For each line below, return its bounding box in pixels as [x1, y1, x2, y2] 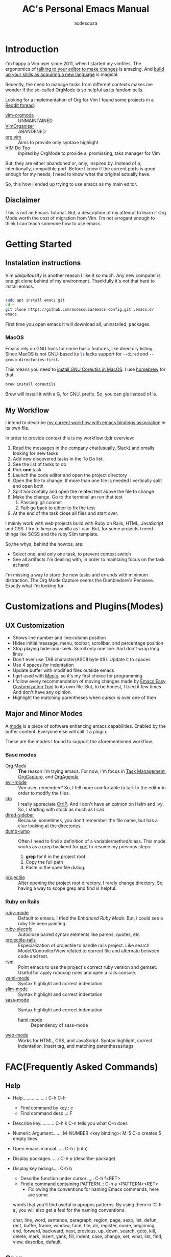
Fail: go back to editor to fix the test [20, 505, 95, 511]
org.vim [5, 134, 21, 140]
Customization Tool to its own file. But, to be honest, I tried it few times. [12, 683, 163, 690]
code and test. [18, 953, 48, 960]
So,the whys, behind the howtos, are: [5, 541, 84, 547]
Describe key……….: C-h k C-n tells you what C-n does [12, 1120, 128, 1126]
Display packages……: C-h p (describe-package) [12, 1155, 116, 1162]
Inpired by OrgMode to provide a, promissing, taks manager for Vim [18, 150, 160, 156]
